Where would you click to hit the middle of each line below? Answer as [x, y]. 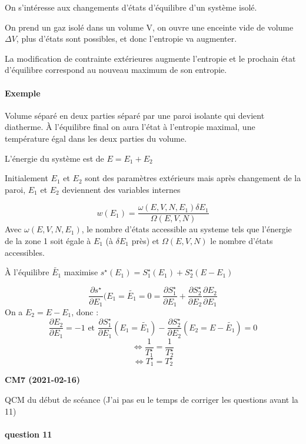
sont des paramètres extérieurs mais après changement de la [193, 178]
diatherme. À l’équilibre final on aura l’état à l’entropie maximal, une [130, 127]
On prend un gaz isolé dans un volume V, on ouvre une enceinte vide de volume [149, 27]
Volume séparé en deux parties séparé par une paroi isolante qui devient [135, 115]
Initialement [26, 178]
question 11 [29, 434]
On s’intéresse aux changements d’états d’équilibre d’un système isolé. [131, 7]
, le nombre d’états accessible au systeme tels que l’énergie [187, 229]
